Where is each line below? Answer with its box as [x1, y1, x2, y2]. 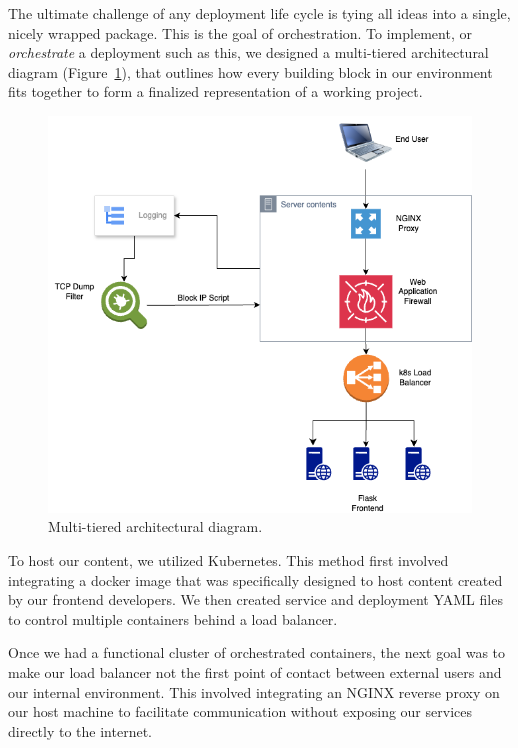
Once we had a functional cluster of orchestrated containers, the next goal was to [8, 642, 506, 663]
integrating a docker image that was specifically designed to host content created [8, 569, 503, 590]
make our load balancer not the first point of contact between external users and [8, 662, 502, 682]
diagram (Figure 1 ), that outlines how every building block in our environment [8, 61, 493, 82]
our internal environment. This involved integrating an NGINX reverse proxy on [8, 681, 500, 702]
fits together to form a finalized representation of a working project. [8, 81, 423, 102]
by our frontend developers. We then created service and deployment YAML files [8, 589, 503, 610]
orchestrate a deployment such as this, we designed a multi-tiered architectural [8, 42, 489, 63]
